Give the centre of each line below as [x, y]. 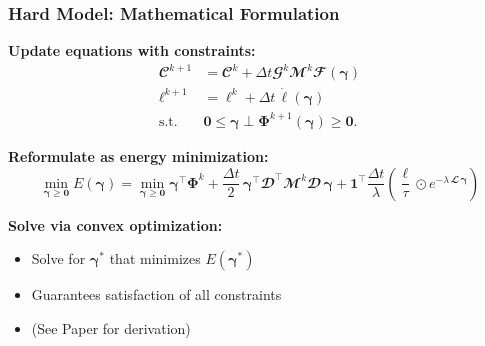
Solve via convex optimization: [115, 224]
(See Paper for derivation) [111, 327]
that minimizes [155, 258]
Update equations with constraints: [132, 50]
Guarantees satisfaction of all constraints [156, 294]
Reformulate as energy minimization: [138, 156]
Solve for [58, 258]
